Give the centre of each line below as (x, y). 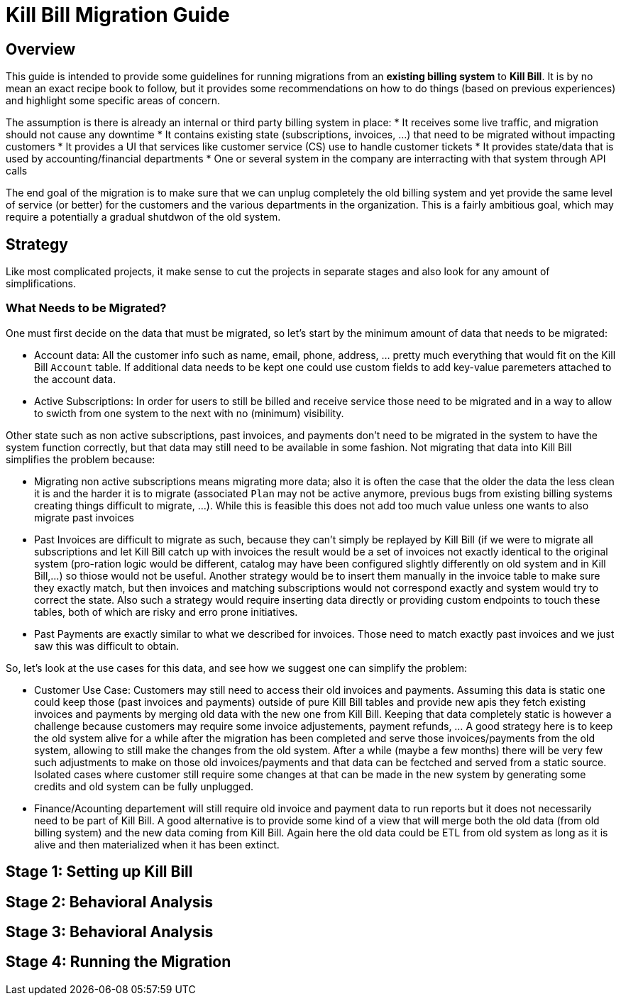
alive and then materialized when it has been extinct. (157, 844)
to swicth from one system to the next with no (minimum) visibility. (189, 413)
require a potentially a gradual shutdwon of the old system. (143, 217)
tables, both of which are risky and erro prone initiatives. (166, 612)
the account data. (75, 379)
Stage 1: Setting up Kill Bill (99, 872)
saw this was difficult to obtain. (107, 646)
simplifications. (41, 284)
